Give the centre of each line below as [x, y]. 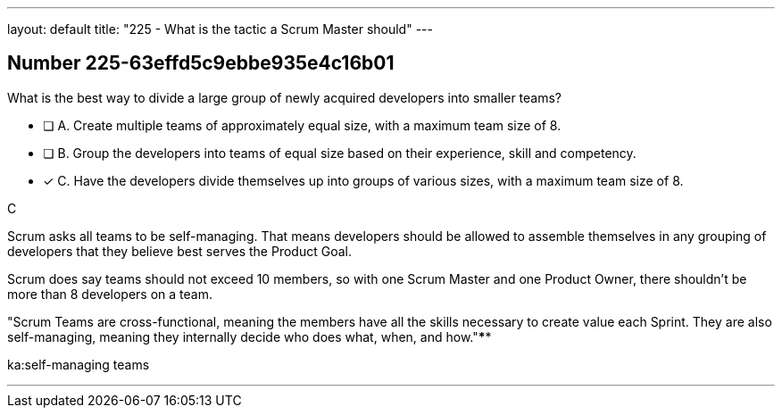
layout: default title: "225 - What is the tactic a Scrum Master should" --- [220, 29]
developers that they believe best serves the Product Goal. [179, 251]
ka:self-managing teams [79, 364]
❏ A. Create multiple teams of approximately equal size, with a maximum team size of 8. [302, 125]
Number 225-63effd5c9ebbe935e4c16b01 [201, 63]
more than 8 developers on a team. [110, 294]
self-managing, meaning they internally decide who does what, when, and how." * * [250, 336]
